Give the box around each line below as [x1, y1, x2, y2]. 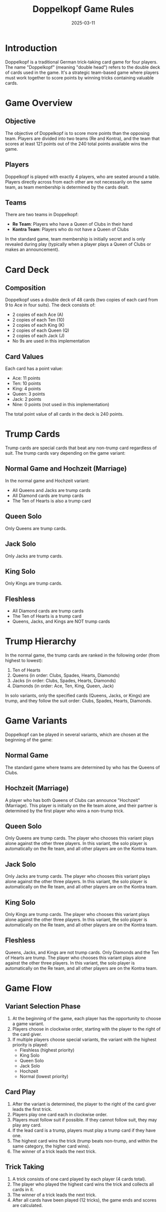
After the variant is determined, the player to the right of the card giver [12, 1101, 156, 1107]
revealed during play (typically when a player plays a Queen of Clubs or [5, 242, 151, 247]
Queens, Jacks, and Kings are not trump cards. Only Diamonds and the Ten [5, 949, 160, 955]
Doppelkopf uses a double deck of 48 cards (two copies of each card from [5, 297, 158, 303]
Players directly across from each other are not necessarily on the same [5, 179, 152, 184]
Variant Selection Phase [5, 1002, 81, 1011]
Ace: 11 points [12, 375, 41, 381]
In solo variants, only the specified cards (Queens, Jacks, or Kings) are [5, 693, 150, 699]
